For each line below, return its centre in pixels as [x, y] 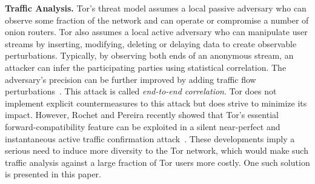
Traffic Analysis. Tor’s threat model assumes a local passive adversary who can [156, 8]
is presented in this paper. [53, 174]
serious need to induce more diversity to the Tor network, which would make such [157, 150]
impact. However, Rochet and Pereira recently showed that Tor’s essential [142, 115]
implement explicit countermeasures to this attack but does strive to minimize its [156, 103]
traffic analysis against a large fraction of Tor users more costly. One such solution [157, 162]
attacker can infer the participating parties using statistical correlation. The [146, 67]
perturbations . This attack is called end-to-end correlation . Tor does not [141, 91]
